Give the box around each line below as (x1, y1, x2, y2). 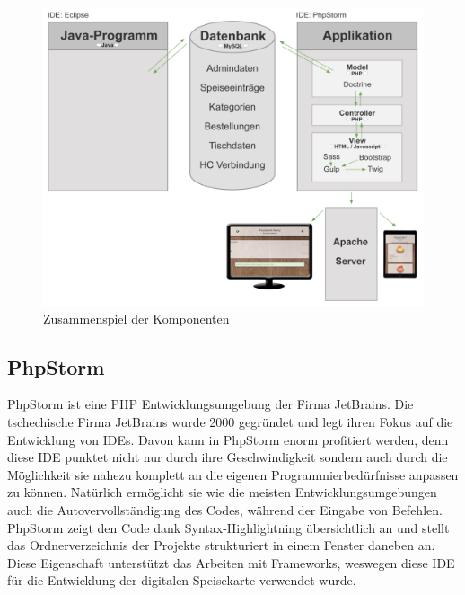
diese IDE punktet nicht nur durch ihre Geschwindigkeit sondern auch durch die (7, 448, 448, 466)
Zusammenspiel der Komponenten (43, 308, 230, 327)
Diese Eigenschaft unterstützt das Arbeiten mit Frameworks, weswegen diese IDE (7, 553, 455, 572)
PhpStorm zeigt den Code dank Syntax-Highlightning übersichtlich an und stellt (7, 518, 450, 537)
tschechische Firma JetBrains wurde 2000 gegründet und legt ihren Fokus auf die (7, 413, 453, 431)
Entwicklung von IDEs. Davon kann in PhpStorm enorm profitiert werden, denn (7, 430, 449, 448)
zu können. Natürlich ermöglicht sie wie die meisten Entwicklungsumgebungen (7, 483, 437, 502)
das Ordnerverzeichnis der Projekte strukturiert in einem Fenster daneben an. (7, 536, 435, 555)
